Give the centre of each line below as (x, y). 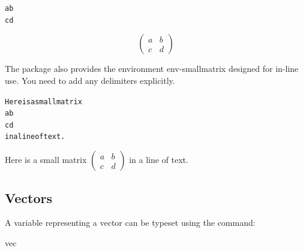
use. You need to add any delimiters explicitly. (90, 80)
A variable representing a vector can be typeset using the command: (130, 223)
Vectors (28, 197)
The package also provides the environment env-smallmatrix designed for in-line (152, 69)
